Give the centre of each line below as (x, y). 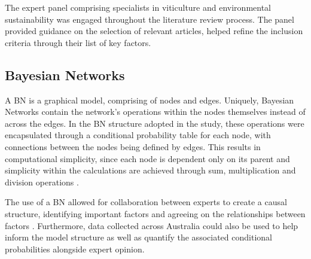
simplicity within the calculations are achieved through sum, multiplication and (150, 170)
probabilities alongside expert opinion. (75, 249)
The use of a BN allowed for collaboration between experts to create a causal (146, 202)
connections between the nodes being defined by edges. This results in (133, 146)
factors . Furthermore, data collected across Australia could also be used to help (152, 225)
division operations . (42, 182)
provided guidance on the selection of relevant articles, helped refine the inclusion (154, 31)
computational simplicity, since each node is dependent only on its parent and (147, 158)
